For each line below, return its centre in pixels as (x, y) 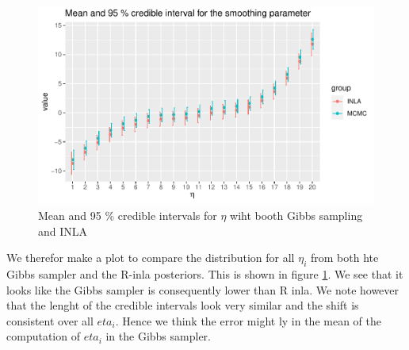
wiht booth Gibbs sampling (296, 215)
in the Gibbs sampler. (158, 336)
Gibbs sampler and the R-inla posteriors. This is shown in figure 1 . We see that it (205, 273)
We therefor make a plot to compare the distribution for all (151, 258)
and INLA (63, 231)
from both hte (344, 258)
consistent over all (50, 320)
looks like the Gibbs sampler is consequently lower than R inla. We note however (203, 289)
